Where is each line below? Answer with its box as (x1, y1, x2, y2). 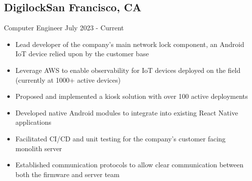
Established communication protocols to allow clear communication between (15, 159, 244, 170)
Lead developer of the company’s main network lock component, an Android (15, 39, 245, 49)
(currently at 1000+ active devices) (15, 74, 121, 85)
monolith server (15, 143, 62, 153)
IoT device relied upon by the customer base (15, 48, 149, 59)
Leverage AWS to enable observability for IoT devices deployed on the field (15, 65, 241, 75)
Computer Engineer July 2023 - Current (4, 23, 124, 33)
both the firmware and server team (15, 169, 120, 179)
